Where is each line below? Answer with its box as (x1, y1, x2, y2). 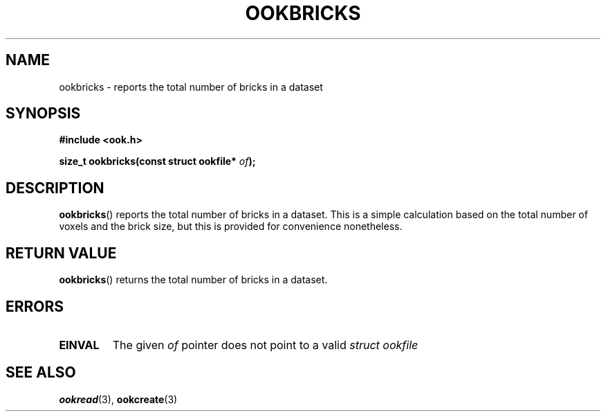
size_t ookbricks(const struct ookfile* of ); (59, 155, 256, 168)
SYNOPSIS (6, 105, 81, 123)
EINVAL (59, 337, 100, 352)
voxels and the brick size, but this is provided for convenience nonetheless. (59, 220, 403, 233)
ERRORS (6, 297, 64, 315)
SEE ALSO (6, 364, 76, 382)
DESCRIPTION (6, 179, 104, 197)
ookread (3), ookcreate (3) (59, 393, 178, 405)
